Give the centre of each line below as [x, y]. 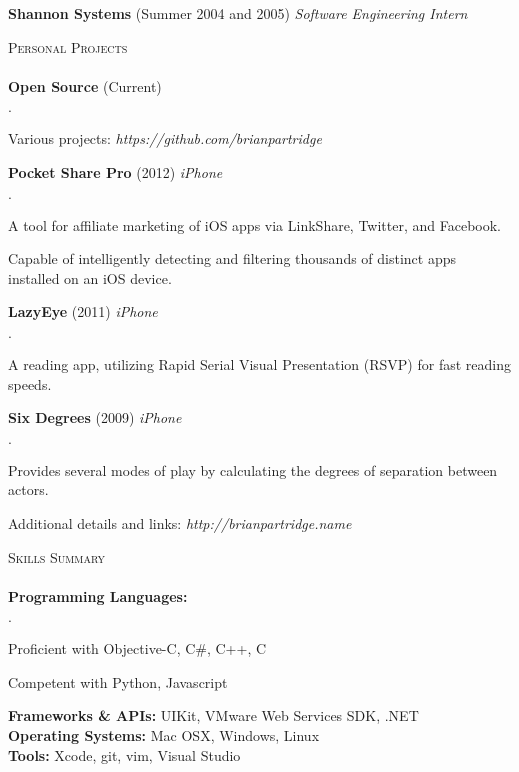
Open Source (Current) [85, 85]
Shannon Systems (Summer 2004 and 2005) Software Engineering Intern [238, 13]
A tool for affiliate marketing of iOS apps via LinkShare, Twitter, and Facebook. [255, 224]
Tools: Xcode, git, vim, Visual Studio [124, 754]
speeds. [30, 383]
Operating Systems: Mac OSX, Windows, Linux [164, 735]
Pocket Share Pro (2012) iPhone [115, 171]
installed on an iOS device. [90, 277]
